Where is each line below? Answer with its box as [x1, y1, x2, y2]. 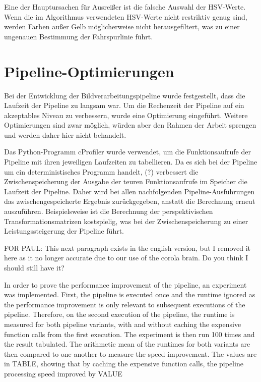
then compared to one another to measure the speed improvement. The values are [4, 348, 257, 359]
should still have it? [4, 262, 64, 272]
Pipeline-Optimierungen [4, 61, 174, 81]
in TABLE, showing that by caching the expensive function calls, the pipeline [4, 358, 243, 369]
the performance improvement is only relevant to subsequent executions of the [4, 299, 245, 309]
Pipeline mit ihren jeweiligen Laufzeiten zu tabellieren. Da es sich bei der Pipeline [4, 156, 257, 167]
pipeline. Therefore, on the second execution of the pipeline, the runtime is [4, 309, 235, 319]
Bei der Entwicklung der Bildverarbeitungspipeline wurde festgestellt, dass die [4, 90, 245, 100]
